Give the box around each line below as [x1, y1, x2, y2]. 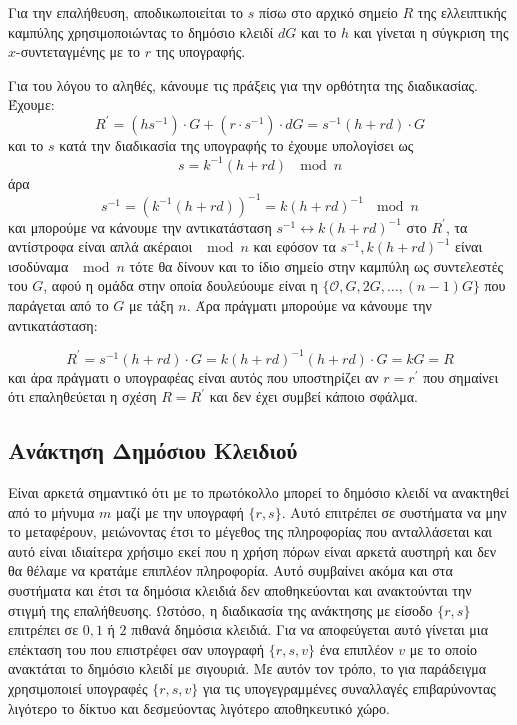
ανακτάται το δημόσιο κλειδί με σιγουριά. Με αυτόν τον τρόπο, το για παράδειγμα [8, 658, 487, 679]
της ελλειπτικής [417, 2, 507, 22]
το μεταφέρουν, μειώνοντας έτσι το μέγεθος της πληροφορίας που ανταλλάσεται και [8, 521, 493, 542]
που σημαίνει [423, 366, 499, 387]
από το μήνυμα [8, 501, 95, 522]
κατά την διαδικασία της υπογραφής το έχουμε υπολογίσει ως [59, 135, 414, 156]
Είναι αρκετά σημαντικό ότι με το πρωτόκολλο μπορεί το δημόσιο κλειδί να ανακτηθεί [8, 482, 510, 503]
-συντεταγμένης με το [16, 41, 141, 62]
